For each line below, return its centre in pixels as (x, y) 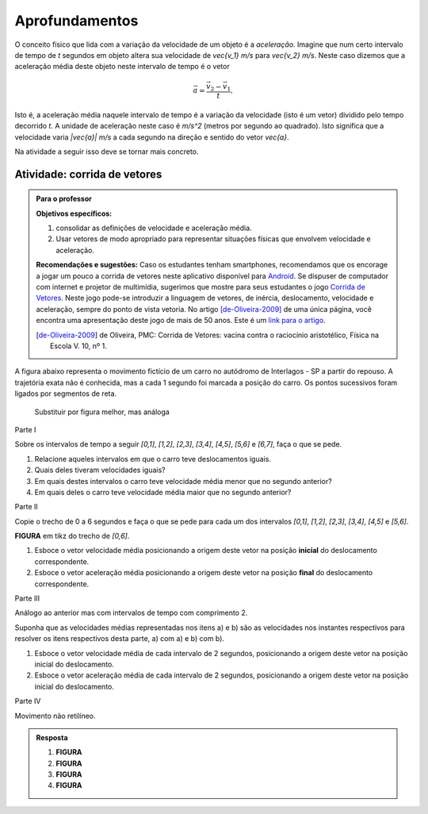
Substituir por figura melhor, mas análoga (102, 412)
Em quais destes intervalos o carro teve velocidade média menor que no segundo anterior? (183, 481)
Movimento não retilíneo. (55, 716)
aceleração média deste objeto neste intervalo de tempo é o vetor (122, 67)
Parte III (27, 598)
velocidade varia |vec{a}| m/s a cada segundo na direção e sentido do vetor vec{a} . (152, 137)
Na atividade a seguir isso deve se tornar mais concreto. (107, 152)
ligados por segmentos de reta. (66, 394)
